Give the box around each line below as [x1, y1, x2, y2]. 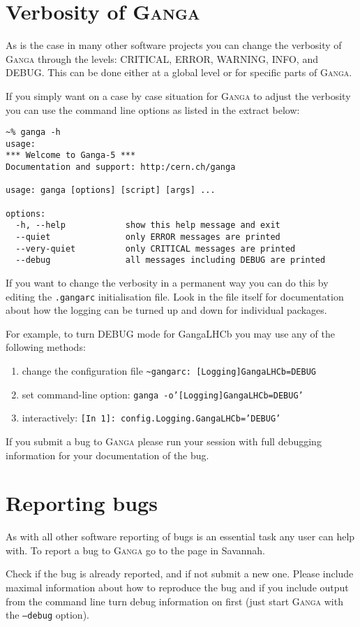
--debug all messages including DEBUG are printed [15, 255, 326, 266]
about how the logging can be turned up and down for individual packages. [6, 303, 327, 317]
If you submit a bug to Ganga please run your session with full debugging [6, 433, 322, 448]
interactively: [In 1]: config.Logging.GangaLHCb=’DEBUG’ [22, 410, 281, 425]
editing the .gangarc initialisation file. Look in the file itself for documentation [6, 289, 344, 303]
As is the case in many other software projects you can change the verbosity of [6, 38, 342, 52]
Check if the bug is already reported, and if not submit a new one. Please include [6, 566, 354, 581]
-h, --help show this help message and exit [15, 220, 280, 231]
